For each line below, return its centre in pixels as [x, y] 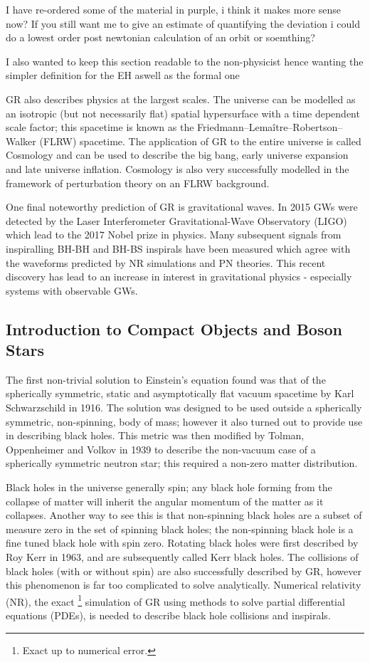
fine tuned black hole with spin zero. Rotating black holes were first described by [182, 543]
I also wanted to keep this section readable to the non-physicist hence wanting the [185, 61]
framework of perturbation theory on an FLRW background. [138, 183]
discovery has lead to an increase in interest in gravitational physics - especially [179, 277]
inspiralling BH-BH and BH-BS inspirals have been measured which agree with [178, 248]
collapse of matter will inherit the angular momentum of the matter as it [165, 501]
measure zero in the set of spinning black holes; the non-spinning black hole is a [180, 529]
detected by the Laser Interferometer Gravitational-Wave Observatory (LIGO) [176, 220]
